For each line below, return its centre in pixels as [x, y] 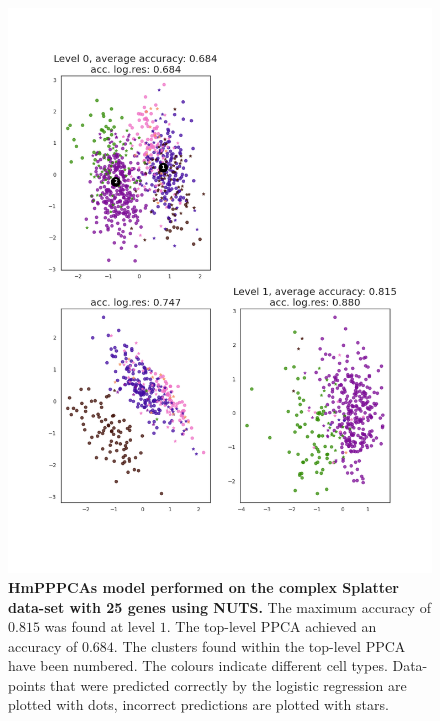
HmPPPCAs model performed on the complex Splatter [203, 586]
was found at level [100, 626]
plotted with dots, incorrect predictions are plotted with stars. [198, 704]
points [27, 684]
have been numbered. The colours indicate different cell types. [198, 665]
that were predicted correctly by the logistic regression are [228, 684]
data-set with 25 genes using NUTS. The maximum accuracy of [219, 606]
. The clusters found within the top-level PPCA [259, 645]
